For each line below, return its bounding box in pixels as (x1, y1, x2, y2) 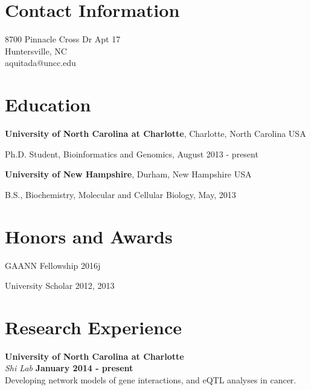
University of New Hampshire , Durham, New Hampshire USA (5, 168, 252, 180)
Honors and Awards (5, 223, 173, 248)
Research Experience (5, 314, 182, 339)
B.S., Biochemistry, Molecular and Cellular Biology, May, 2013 (5, 188, 236, 200)
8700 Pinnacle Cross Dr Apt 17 (5, 33, 121, 45)
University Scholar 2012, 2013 (5, 279, 115, 292)
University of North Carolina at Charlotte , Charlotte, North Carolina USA (5, 127, 306, 140)
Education (5, 92, 91, 117)
